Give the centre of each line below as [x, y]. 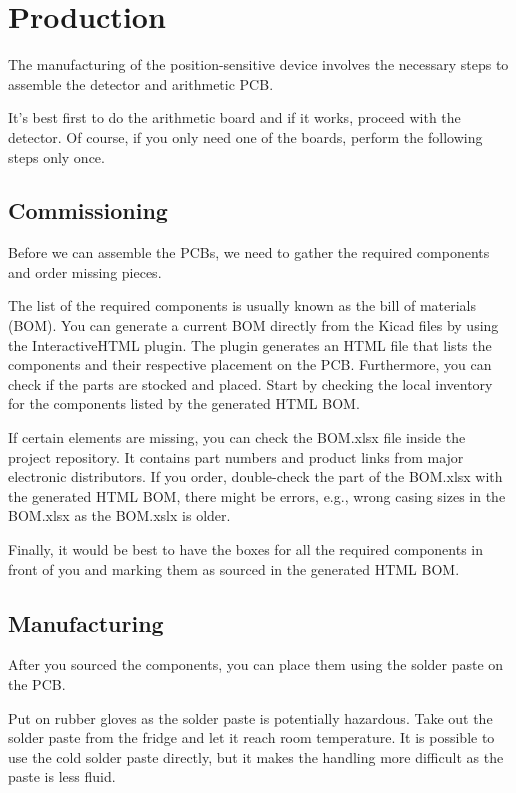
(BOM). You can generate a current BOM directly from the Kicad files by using [253, 325]
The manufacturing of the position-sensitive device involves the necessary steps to [258, 64]
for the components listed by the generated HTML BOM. [184, 403]
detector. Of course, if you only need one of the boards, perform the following [245, 136]
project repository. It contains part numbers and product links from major [236, 456]
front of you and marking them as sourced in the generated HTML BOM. [234, 568]
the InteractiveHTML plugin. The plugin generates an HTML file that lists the [250, 344]
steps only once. [56, 156]
